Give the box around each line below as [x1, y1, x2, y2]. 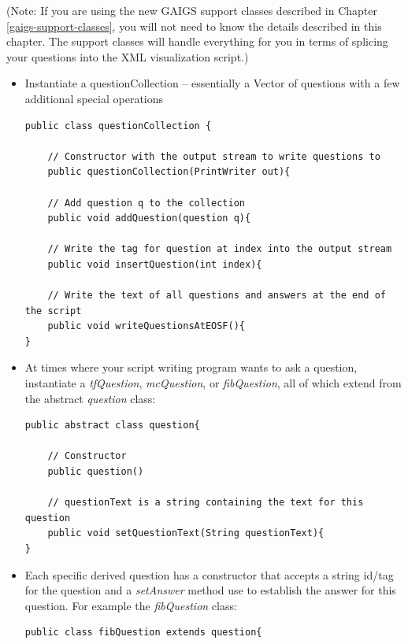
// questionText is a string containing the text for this [47, 497, 364, 509]
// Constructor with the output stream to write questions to [47, 150, 380, 162]
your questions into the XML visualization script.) [6, 48, 249, 65]
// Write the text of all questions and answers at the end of [47, 290, 386, 302]
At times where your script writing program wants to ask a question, [24, 359, 358, 376]
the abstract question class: [24, 390, 156, 406]
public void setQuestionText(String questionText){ [47, 527, 325, 539]
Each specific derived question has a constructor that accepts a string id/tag [24, 566, 394, 583]
